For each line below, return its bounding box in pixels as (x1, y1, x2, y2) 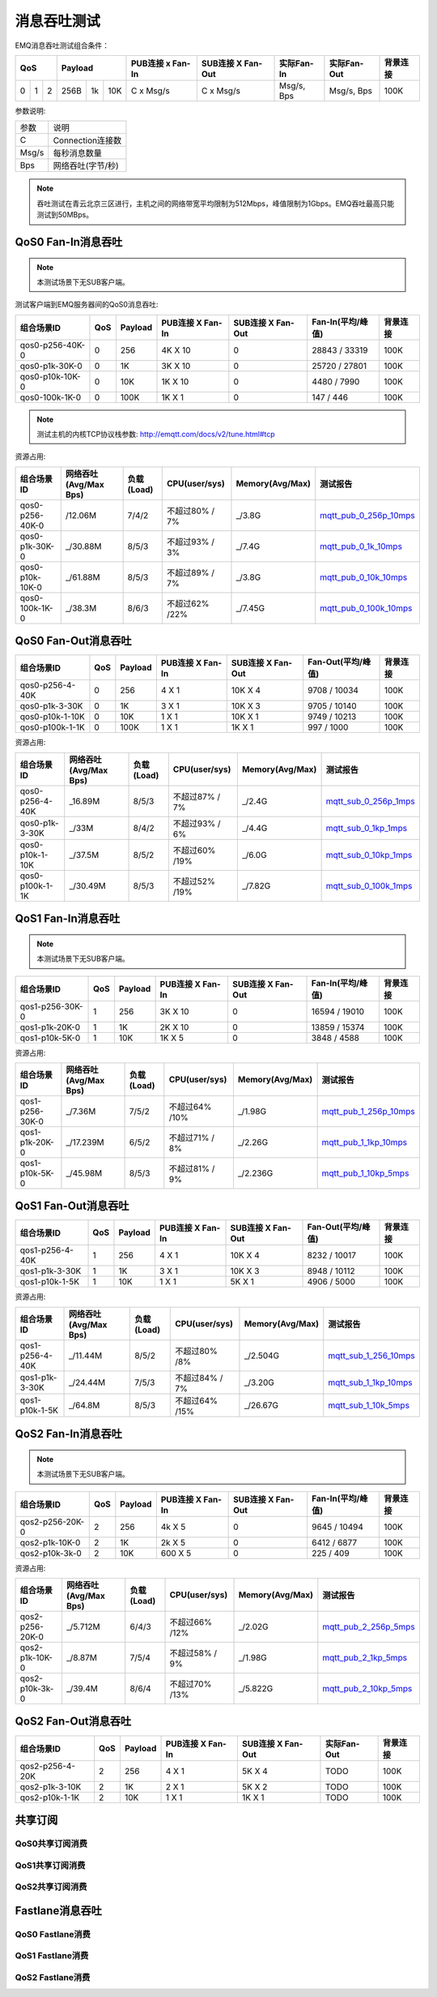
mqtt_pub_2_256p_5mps (322, 1622, 416, 1633)
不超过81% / (168, 1163, 215, 1174)
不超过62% (166, 598, 210, 609)
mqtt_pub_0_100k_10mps (320, 602, 413, 614)
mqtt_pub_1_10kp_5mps (321, 1168, 409, 1179)
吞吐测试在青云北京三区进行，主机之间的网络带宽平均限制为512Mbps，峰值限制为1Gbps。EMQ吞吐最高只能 (36, 199, 395, 208)
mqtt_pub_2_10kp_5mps (322, 1683, 413, 1695)
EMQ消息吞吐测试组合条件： (15, 41, 109, 50)
